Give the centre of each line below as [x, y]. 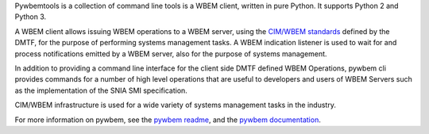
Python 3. [31, 17]
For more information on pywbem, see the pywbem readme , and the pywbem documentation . [168, 120]
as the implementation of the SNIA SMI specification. [101, 90]
